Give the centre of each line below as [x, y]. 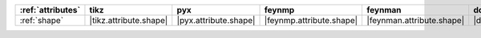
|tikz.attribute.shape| [129, 20]
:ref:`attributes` [50, 10]
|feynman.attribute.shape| [416, 20]
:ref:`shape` [42, 20]
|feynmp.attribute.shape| [311, 20]
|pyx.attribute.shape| [216, 20]
